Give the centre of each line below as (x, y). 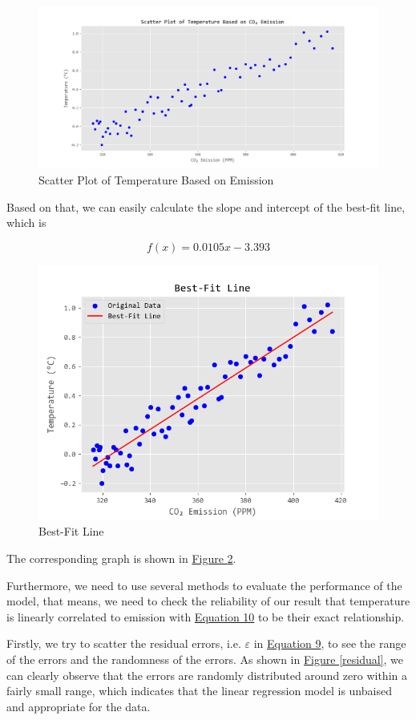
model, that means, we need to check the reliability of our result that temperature (208, 601)
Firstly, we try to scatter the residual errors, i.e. (124, 643)
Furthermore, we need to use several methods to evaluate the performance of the (204, 585)
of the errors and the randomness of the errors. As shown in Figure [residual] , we (205, 659)
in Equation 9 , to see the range (330, 643)
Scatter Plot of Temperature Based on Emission (156, 180)
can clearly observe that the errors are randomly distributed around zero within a (207, 675)
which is (26, 222)
